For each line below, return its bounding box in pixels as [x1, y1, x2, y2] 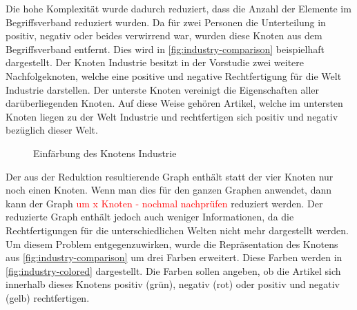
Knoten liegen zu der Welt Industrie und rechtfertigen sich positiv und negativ [6, 109, 338, 123]
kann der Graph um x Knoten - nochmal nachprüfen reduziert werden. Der [6, 196, 323, 210]
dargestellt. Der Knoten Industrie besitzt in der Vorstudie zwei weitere [6, 55, 304, 70]
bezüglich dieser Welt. [6, 123, 98, 137]
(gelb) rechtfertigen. [6, 290, 90, 304]
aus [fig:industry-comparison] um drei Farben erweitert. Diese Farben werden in [6, 250, 342, 265]
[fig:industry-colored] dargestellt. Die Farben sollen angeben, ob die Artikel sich [6, 263, 341, 278]
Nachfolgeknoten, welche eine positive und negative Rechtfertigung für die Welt [6, 68, 342, 83]
